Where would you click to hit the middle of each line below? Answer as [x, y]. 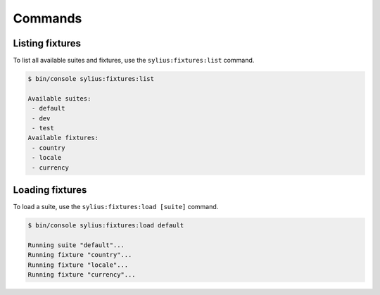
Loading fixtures [50, 190]
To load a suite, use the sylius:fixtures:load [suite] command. [116, 207]
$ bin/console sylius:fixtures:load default [106, 226]
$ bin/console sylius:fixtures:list [91, 79]
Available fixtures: [63, 138]
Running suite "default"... [76, 245]
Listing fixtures [47, 43]
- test [43, 128]
